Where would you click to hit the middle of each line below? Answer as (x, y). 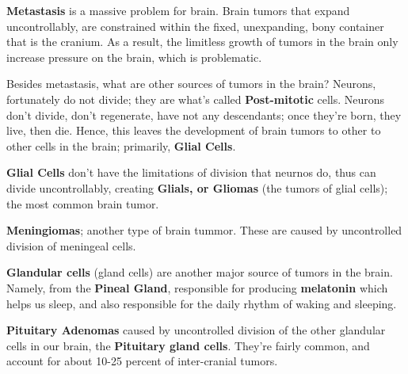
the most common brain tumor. (83, 203)
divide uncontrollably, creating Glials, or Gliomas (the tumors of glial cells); (197, 187)
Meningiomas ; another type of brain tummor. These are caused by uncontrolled (204, 230)
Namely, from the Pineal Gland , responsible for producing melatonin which (197, 287)
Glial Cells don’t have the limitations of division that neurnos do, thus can (191, 172)
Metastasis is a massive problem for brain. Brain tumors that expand (178, 10)
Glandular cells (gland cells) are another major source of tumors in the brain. (200, 272)
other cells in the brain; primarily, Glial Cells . (121, 145)
